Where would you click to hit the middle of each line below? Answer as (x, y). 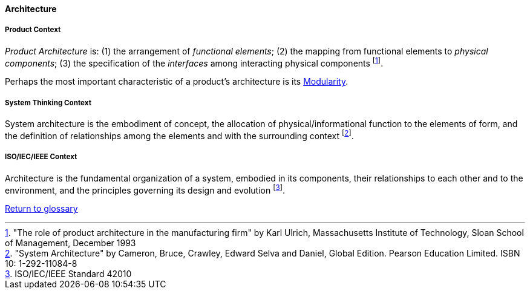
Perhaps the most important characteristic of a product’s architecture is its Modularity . (177, 82)
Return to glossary (41, 209)
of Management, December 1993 (70, 243)
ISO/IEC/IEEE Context (41, 157)
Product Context (33, 30)
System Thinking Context (48, 103)
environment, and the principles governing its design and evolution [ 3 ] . (145, 189)
